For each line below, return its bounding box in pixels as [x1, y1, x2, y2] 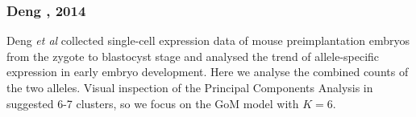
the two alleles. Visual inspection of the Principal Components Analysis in [6, 79, 373, 95]
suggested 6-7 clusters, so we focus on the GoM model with [6, 95, 299, 111]
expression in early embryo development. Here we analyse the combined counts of [6, 63, 409, 80]
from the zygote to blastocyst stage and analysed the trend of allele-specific [6, 47, 380, 64]
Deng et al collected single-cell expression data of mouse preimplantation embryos [6, 32, 410, 49]
